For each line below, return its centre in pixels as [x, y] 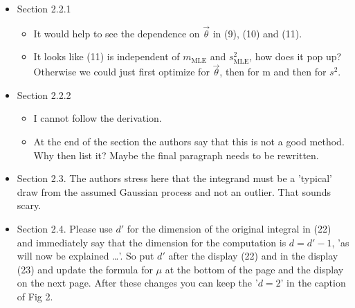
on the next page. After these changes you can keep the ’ [137, 283]
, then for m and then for [273, 72]
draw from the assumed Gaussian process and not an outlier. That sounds [174, 191]
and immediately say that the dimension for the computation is [152, 242]
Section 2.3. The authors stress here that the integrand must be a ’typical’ [174, 178]
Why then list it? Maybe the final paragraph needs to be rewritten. [176, 155]
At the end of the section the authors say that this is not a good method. [189, 141]
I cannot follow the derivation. [98, 118]
